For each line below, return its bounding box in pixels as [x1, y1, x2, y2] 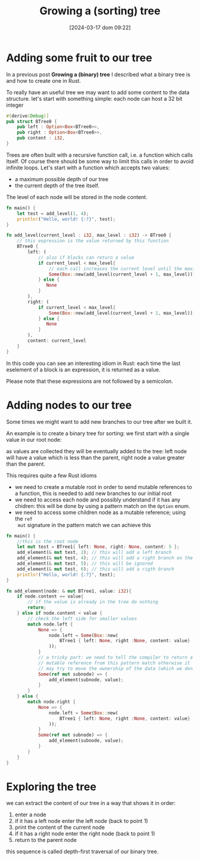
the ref [14, 515, 33, 522]
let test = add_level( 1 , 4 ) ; [17, 210, 89, 216]
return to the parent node [14, 837, 77, 844]
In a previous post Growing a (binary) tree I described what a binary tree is [6, 70, 190, 78]
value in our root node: [6, 436, 62, 443]
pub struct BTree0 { [6, 118, 58, 125]
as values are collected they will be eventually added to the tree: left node [6, 447, 187, 454]
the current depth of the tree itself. [14, 182, 100, 189]
